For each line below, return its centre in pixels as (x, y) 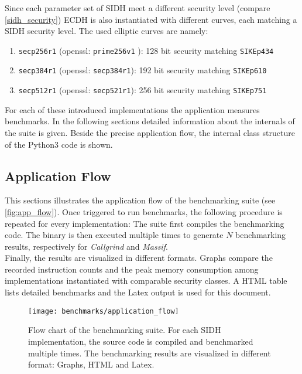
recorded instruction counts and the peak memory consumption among (132, 269)
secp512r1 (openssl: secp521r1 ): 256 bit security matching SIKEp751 (143, 90)
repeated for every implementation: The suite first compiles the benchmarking (145, 223)
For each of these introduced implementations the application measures (132, 109)
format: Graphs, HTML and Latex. (91, 364)
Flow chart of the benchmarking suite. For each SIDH (125, 330)
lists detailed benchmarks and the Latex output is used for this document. (138, 292)
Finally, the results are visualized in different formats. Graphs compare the (139, 258)
